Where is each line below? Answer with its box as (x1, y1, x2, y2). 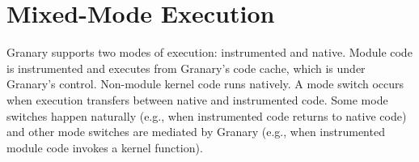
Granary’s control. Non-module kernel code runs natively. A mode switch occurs (6, 75, 404, 92)
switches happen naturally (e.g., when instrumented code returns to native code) (6, 107, 407, 124)
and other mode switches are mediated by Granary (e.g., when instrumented (6, 123, 385, 140)
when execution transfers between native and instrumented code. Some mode (6, 91, 388, 108)
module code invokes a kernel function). (6, 139, 203, 156)
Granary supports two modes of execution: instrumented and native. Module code (6, 44, 413, 61)
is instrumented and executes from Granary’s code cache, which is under (6, 59, 366, 76)
